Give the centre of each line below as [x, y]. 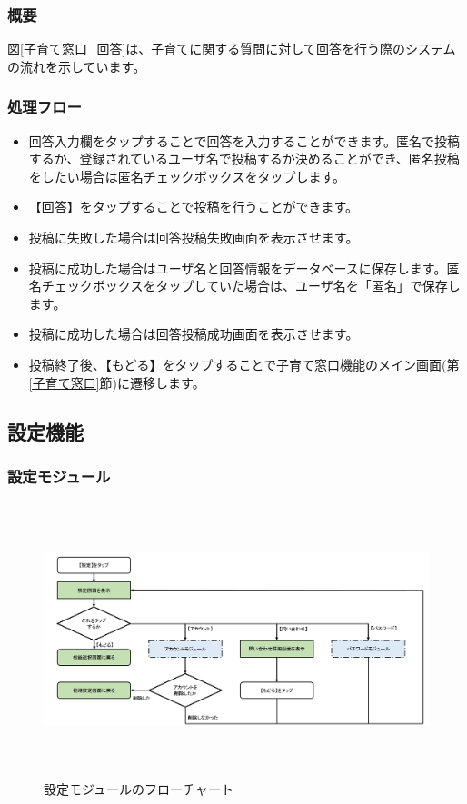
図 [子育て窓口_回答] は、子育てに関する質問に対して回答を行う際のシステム [232, 49]
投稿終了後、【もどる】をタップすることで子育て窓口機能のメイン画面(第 [244, 364]
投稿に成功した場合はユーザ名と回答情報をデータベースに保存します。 [238, 268]
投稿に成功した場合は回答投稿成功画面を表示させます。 [194, 334]
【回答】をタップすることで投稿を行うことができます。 [193, 207]
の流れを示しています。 [77, 66]
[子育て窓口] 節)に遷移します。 [117, 382]
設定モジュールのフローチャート [139, 789]
